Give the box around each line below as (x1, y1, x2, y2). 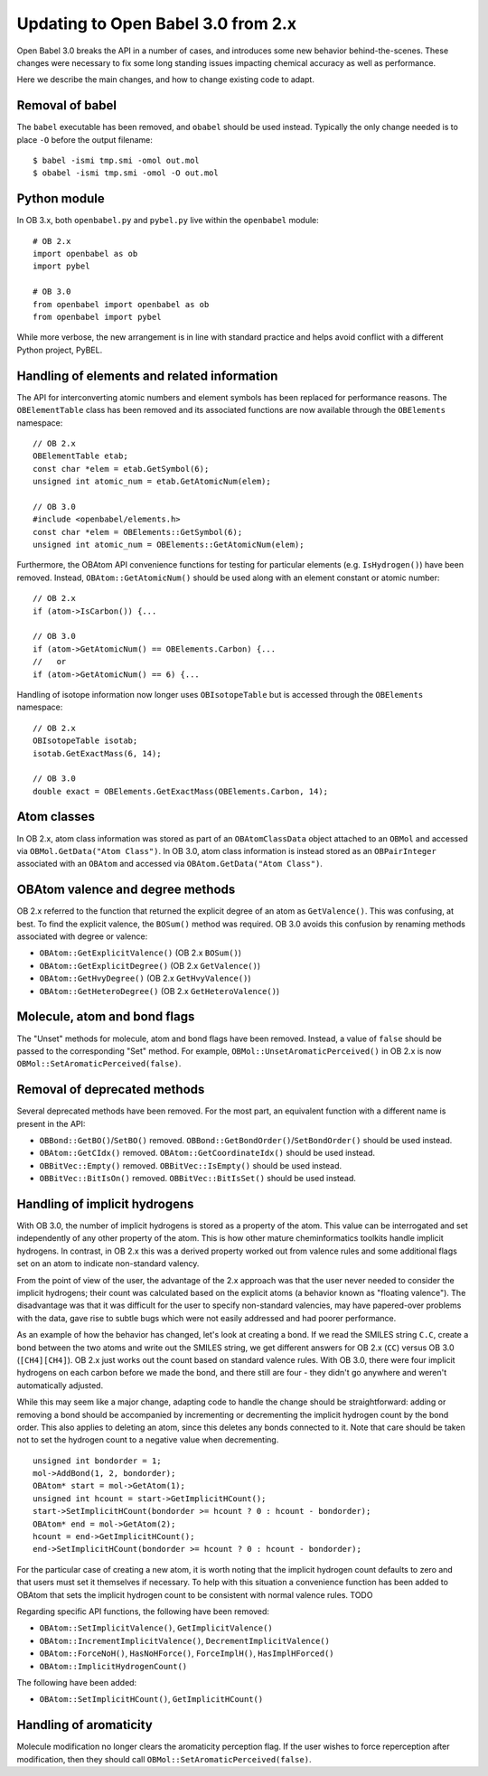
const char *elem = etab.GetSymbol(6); (33, 464, 210, 474)
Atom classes (16, 809, 95, 824)
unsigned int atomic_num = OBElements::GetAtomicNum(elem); (33, 540, 305, 550)
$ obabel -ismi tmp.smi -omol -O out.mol (33, 168, 219, 178)
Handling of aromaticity (16, 1717, 153, 1733)
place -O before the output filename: (16, 134, 154, 145)
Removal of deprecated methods (16, 1082, 205, 1097)
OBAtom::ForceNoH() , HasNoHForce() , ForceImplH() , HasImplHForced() (39, 1648, 334, 1659)
